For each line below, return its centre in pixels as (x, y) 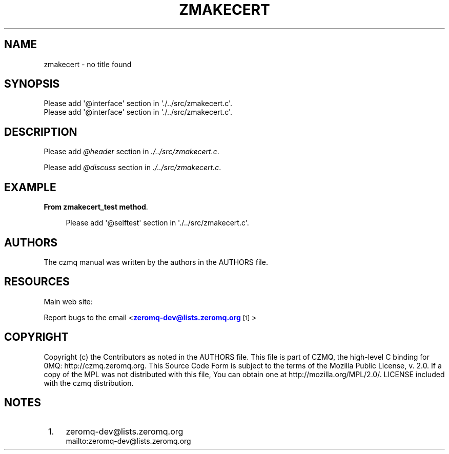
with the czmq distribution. (89, 383)
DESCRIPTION (41, 132)
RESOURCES (37, 282)
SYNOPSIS (32, 84)
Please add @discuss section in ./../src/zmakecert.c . (132, 168)
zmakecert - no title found (88, 64)
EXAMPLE (30, 187)
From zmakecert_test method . (96, 207)
